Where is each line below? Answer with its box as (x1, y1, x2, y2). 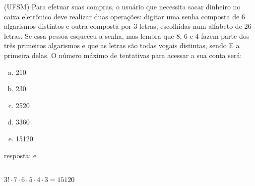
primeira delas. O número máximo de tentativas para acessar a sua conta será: (4, 50, 242, 60)
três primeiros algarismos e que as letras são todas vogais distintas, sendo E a (4, 40, 240, 51)
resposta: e (4, 150, 37, 160)
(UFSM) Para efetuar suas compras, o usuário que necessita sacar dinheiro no (4, 1, 241, 11)
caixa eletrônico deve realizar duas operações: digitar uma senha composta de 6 (4, 11, 245, 21)
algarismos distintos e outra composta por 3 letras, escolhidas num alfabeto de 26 (4, 21, 252, 31)
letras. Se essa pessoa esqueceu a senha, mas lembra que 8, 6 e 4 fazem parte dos (4, 30, 250, 41)
